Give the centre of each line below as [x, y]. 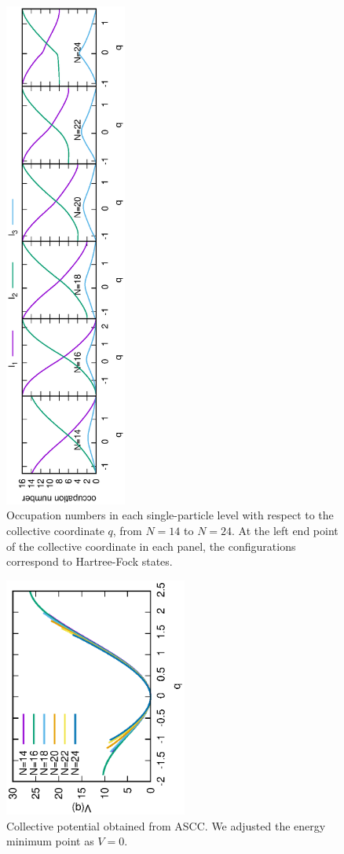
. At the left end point [285, 530]
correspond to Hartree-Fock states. [90, 561]
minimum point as [50, 841]
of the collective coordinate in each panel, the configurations [151, 546]
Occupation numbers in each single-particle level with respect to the [170, 515]
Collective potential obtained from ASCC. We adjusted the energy [166, 825]
